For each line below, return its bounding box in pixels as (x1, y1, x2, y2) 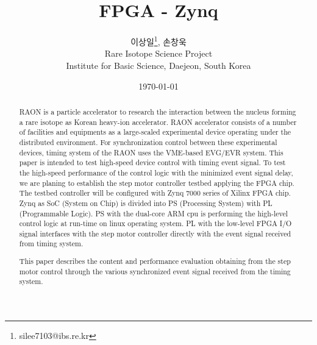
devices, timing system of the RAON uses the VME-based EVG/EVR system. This (19, 147, 283, 157)
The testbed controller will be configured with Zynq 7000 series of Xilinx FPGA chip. (19, 188, 291, 198)
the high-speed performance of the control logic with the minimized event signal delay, (19, 167, 293, 177)
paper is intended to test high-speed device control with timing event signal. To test (19, 157, 286, 168)
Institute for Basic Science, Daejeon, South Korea (66, 59, 251, 71)
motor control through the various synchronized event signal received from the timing (19, 266, 291, 276)
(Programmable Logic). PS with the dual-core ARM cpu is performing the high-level (19, 208, 288, 218)
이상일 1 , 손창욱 (130, 34, 187, 48)
